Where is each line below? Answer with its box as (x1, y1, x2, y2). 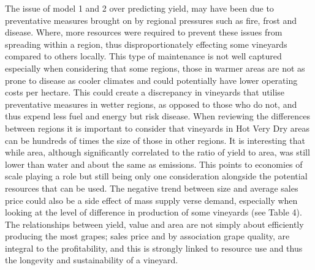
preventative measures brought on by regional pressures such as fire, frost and (5, 13, 297, 26)
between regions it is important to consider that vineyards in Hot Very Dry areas (5, 121, 310, 134)
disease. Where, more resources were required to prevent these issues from (5, 26, 283, 39)
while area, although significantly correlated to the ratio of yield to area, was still (5, 146, 310, 159)
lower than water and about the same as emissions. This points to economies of (5, 157, 303, 170)
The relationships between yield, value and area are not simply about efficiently (5, 217, 304, 230)
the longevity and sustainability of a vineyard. (5, 253, 178, 266)
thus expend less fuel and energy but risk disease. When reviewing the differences (5, 110, 311, 122)
